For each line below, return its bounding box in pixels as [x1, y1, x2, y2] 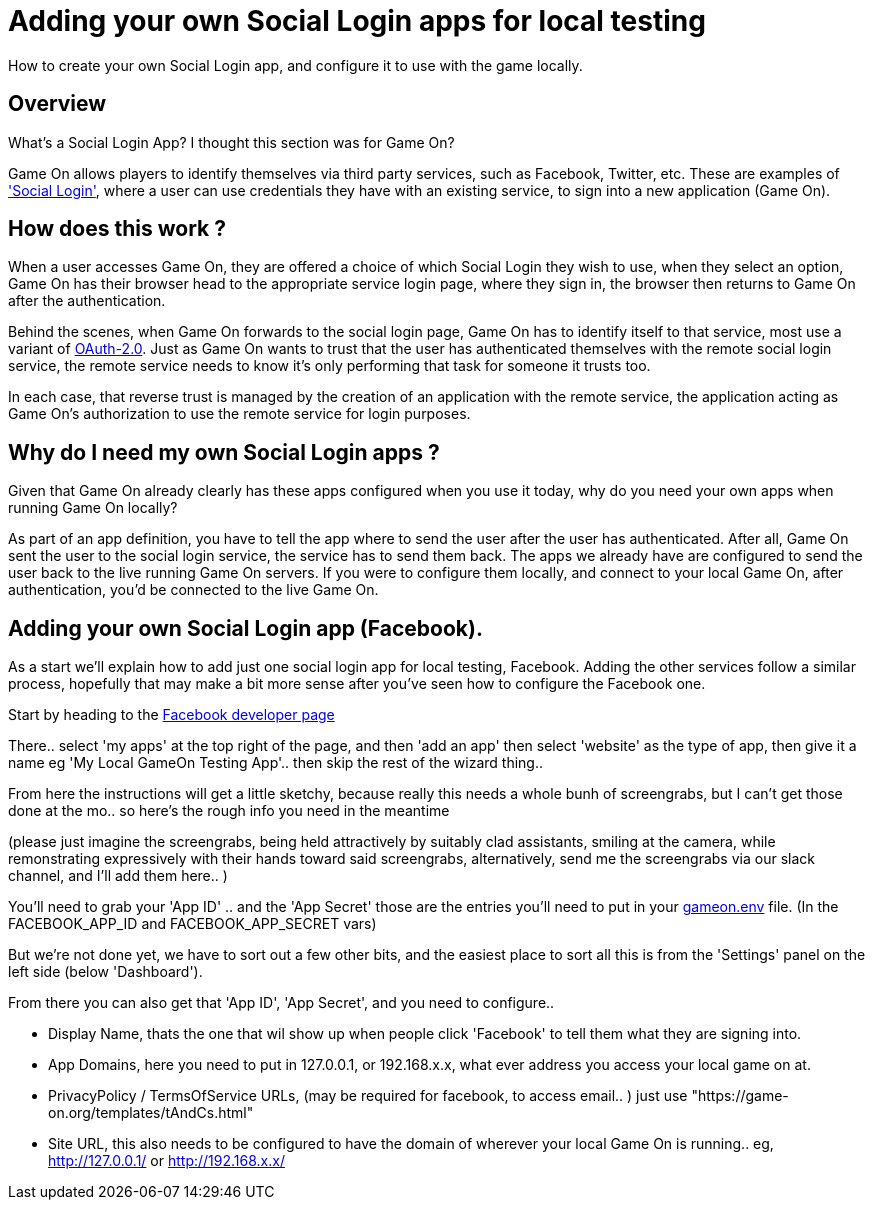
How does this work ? [8, 216, 226, 242]
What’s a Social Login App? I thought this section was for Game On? [8, 133, 455, 151]
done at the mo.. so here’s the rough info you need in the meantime [8, 802, 450, 820]
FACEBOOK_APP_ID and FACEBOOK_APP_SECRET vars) [8, 915, 377, 933]
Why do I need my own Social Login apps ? [8, 439, 440, 465]
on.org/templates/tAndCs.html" [48, 1104, 254, 1122]
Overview [8, 91, 107, 117]
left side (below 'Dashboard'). [8, 963, 203, 981]
